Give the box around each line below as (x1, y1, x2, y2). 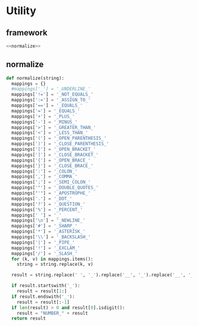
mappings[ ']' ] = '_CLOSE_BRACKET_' (11, 152, 99, 157)
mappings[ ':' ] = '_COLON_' (11, 168, 78, 174)
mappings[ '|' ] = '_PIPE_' (11, 239, 75, 245)
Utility (6, 4, 37, 18)
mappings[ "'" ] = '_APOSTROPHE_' (11, 190, 91, 196)
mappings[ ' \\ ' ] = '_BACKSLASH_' (11, 234, 91, 240)
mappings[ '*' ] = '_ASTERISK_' (11, 229, 85, 235)
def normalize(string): (6, 75, 65, 81)
